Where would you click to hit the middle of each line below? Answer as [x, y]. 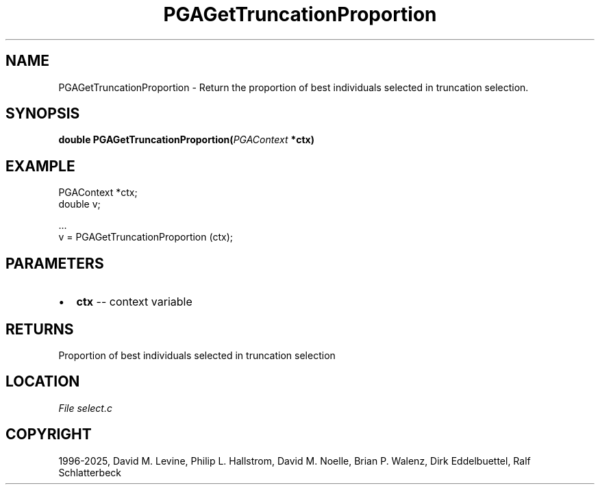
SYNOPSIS [43, 114]
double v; [79, 204]
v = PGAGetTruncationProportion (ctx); [146, 237]
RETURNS [40, 329]
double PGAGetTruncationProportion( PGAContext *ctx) [187, 140]
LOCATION [43, 382]
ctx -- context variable [134, 302]
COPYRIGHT [49, 434]
